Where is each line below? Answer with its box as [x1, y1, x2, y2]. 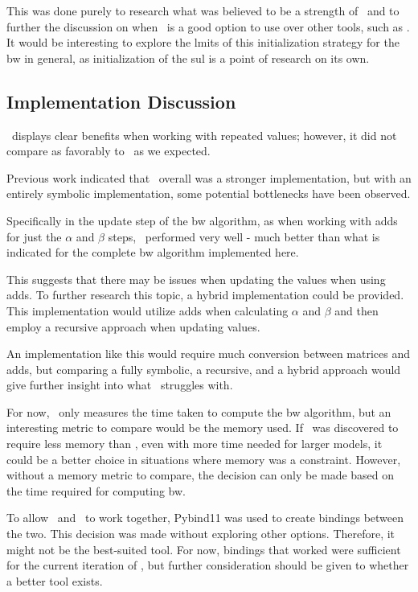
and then [334, 302, 379, 319]
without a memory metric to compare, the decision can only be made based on [6, 467, 395, 483]
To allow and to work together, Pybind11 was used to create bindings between [6, 509, 404, 526]
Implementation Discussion [6, 88, 236, 113]
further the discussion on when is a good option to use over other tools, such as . [6, 18, 410, 35]
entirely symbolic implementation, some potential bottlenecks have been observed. [6, 185, 411, 202]
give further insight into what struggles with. [6, 376, 233, 393]
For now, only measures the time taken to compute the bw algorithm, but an [6, 403, 391, 420]
